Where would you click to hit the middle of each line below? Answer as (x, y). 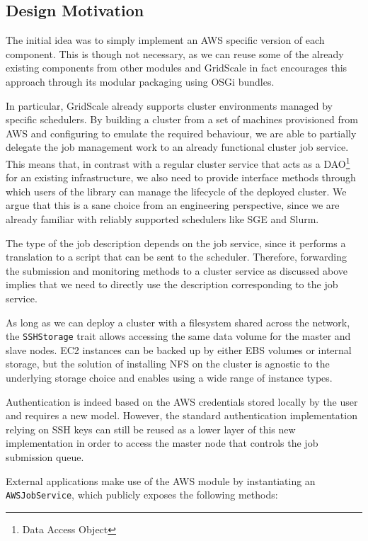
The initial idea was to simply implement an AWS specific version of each (165, 40)
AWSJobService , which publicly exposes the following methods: (142, 495)
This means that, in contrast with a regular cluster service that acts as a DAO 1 (178, 162)
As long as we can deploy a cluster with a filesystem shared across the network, (178, 322)
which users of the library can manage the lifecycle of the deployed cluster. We (176, 191)
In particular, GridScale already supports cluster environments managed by (169, 105)
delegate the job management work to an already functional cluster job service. (177, 147)
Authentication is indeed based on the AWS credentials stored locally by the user (182, 401)
